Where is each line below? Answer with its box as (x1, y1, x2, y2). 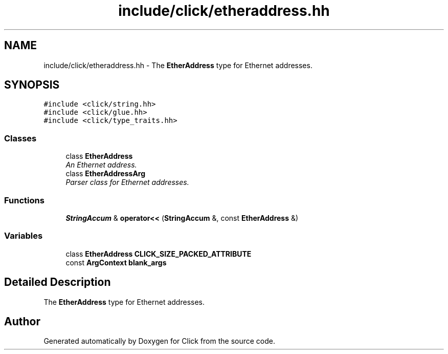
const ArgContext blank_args (65, 258, 167, 267)
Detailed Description (4, 276, 111, 289)
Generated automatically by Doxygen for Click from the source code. (43, 337, 276, 346)
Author (4, 315, 40, 328)
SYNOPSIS (4, 78, 60, 92)
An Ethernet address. (65, 160, 137, 170)
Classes (4, 133, 37, 143)
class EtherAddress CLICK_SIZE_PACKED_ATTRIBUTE (65, 249, 252, 258)
